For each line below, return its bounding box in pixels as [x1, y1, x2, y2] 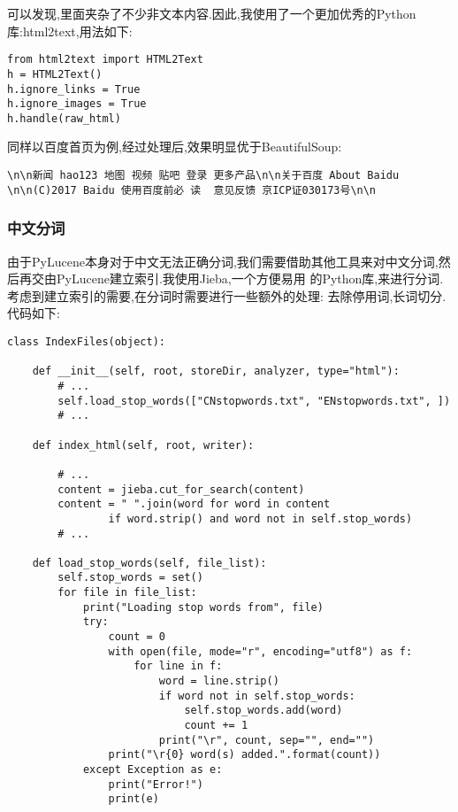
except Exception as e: [82, 763, 223, 776]
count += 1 [184, 719, 248, 732]
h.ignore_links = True [7, 82, 141, 96]
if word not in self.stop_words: [158, 689, 355, 702]
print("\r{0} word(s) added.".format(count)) [108, 748, 381, 762]
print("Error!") [108, 777, 203, 791]
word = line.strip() [158, 675, 279, 688]
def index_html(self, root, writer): [32, 438, 255, 452]
